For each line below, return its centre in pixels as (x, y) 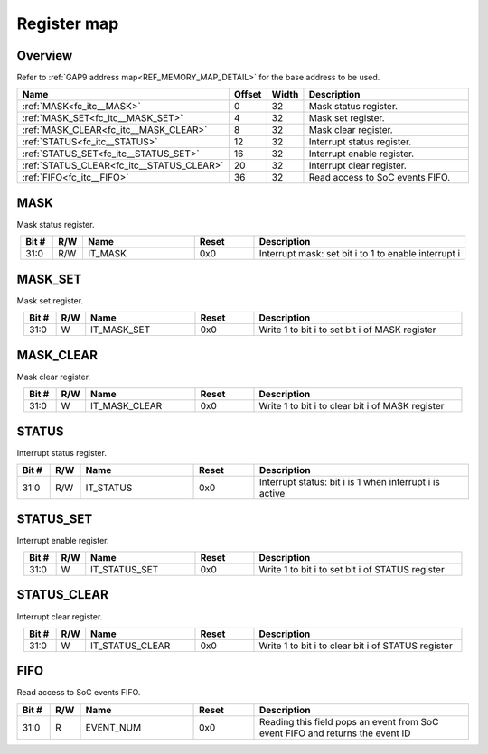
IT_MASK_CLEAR (127, 406)
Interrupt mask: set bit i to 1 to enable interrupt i (360, 254)
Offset (248, 95)
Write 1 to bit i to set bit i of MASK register (347, 330)
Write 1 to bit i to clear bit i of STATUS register (356, 646)
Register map (68, 23)
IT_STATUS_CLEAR (131, 646)
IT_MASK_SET (121, 330)
